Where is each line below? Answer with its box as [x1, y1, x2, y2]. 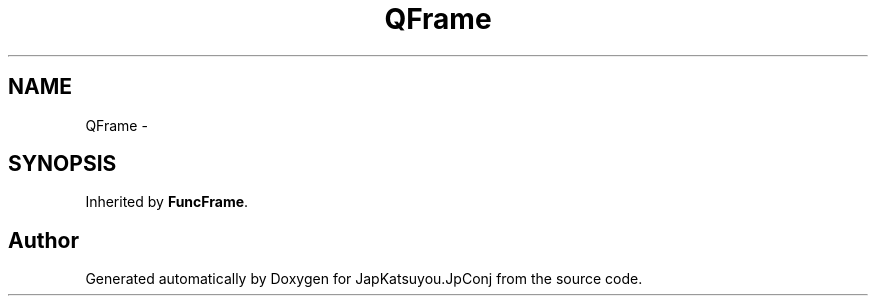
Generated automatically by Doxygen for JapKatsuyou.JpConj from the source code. [85, 270, 643, 288]
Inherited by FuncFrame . [85, 193, 249, 211]
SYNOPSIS [8, 151, 117, 177]
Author [8, 227, 79, 253]
